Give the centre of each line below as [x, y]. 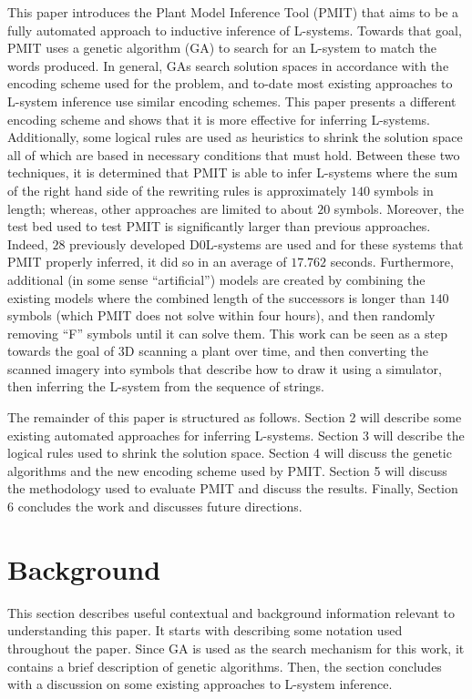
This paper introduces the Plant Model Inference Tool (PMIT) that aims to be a [233, 12]
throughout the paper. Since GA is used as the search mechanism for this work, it [236, 648]
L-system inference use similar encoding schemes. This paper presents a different [232, 101]
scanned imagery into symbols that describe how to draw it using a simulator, [225, 368]
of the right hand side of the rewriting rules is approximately [177, 190]
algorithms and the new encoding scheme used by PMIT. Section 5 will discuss [227, 470]
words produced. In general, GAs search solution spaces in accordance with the [228, 65]
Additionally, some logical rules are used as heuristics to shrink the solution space [235, 137]
